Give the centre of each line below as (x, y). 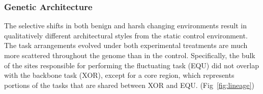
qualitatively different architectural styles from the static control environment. (126, 35)
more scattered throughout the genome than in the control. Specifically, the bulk (130, 55)
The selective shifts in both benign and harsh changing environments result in (125, 26)
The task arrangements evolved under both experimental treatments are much (126, 45)
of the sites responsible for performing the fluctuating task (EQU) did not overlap (131, 65)
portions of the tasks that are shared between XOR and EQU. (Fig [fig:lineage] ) (129, 85)
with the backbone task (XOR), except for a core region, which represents (119, 75)
